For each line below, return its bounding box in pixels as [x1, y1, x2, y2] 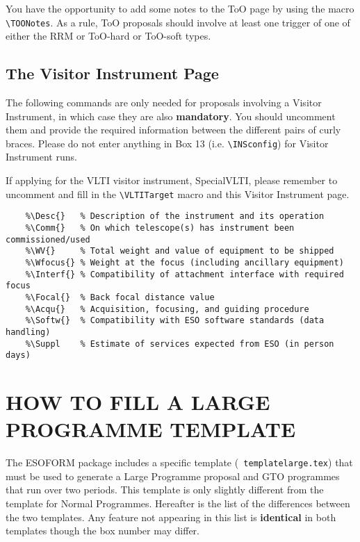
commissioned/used [6, 234, 90, 245]
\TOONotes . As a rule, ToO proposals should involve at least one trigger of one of [6, 15, 350, 29]
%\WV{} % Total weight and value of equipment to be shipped [25, 246, 334, 256]
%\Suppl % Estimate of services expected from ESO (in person [25, 338, 334, 349]
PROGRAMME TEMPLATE [6, 415, 296, 443]
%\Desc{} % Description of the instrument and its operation [25, 211, 325, 222]
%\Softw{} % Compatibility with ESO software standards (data [25, 315, 325, 326]
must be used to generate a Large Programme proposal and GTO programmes [6, 468, 340, 483]
